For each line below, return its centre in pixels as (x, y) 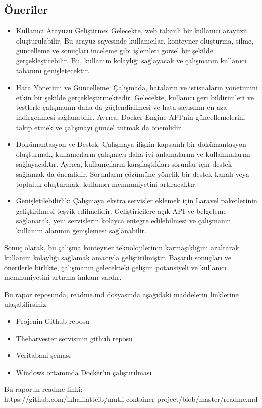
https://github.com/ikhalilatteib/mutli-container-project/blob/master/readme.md (131, 399)
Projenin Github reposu (53, 321)
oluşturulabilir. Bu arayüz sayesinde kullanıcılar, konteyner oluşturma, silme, (135, 40)
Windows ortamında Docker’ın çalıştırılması (84, 372)
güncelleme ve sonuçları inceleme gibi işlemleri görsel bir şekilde (114, 50)
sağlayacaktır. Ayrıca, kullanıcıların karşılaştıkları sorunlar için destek (124, 164)
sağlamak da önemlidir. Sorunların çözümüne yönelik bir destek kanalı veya (133, 173)
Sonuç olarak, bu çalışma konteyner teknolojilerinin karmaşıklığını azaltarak (122, 247)
